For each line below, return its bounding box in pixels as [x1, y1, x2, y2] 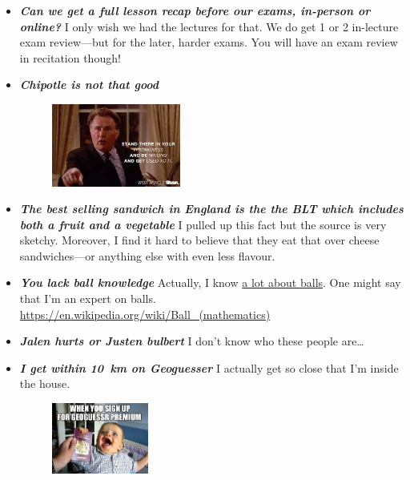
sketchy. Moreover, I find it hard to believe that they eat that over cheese [19, 232, 380, 248]
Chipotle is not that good [19, 76, 159, 93]
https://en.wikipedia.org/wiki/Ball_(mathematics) [19, 305, 271, 322]
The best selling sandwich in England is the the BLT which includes [19, 200, 404, 217]
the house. [19, 375, 70, 392]
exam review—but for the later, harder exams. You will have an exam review [19, 34, 398, 50]
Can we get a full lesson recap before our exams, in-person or [19, 2, 371, 18]
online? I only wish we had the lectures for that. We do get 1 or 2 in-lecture [19, 18, 399, 34]
